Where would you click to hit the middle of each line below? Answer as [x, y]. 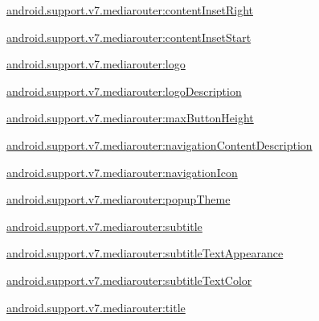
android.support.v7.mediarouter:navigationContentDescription [159, 144]
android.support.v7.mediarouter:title [96, 307]
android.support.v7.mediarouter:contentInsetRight [130, 10]
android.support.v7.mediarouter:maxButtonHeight [130, 118]
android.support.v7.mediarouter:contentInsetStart [129, 37]
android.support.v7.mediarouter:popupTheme [119, 199]
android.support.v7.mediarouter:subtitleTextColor [129, 280]
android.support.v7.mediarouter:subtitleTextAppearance [145, 253]
